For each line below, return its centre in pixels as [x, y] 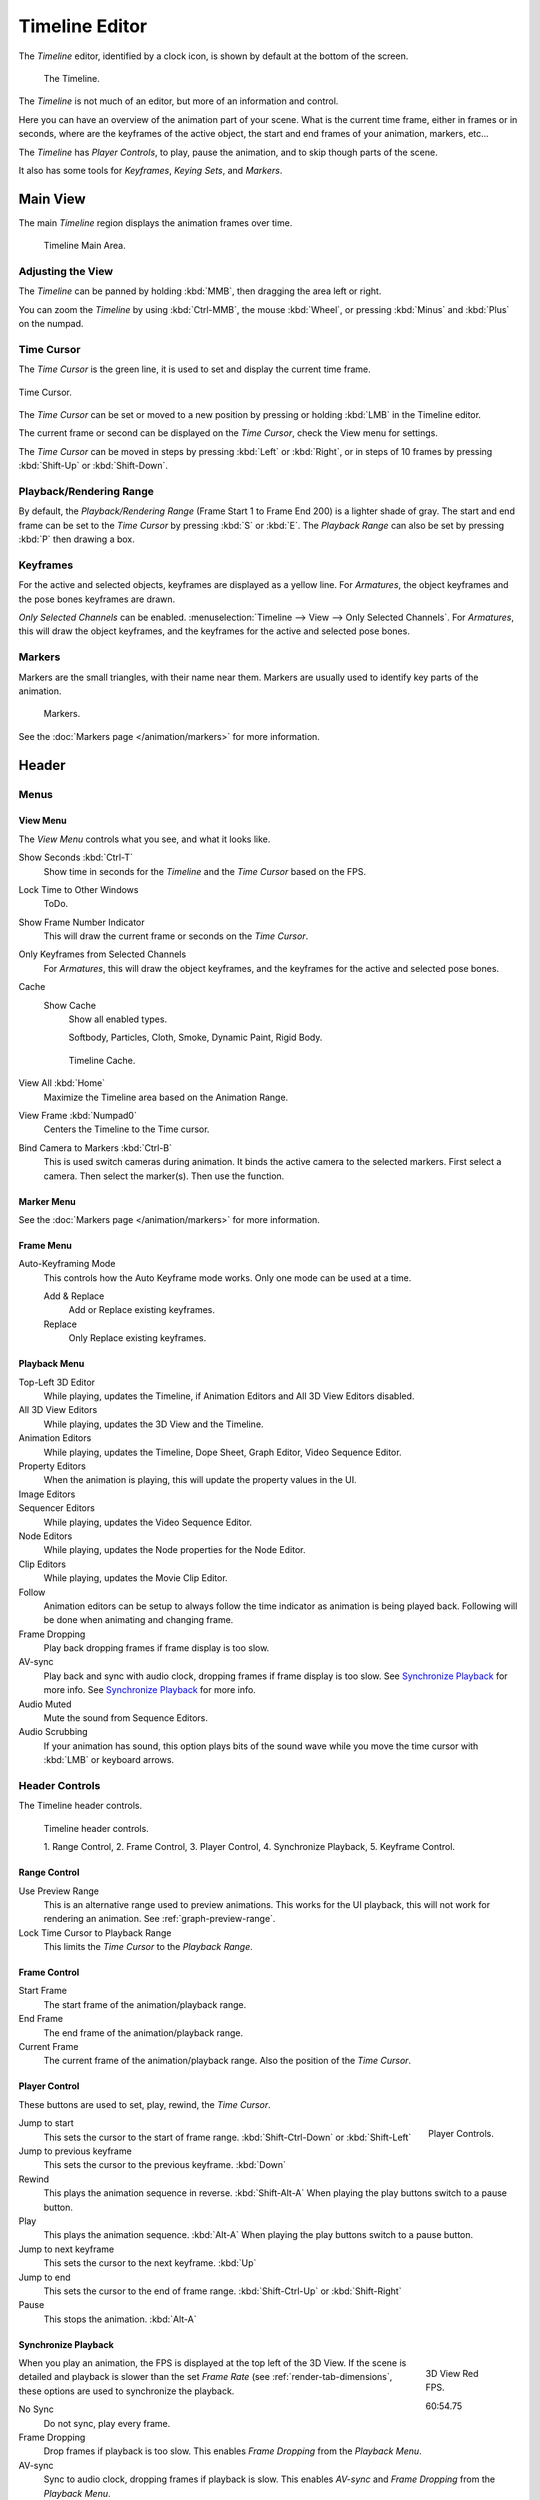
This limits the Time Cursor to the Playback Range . [148, 1947]
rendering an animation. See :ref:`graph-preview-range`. [159, 1919]
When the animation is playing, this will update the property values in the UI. [200, 1480]
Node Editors [45, 1536]
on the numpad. [51, 324]
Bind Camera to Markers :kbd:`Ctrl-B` [95, 1147]
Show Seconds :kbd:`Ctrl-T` [76, 857]
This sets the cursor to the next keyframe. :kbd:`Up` [150, 2263]
